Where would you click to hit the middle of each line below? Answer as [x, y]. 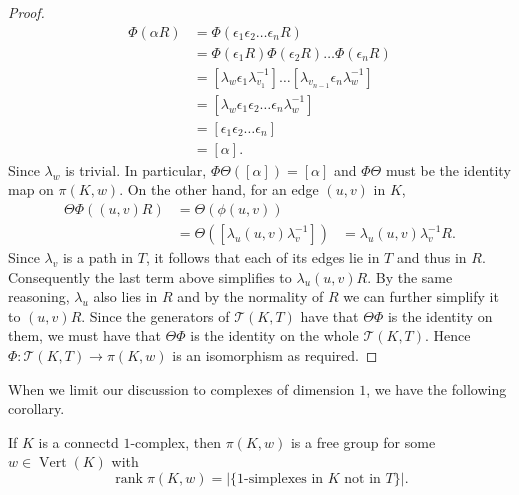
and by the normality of [250, 296]
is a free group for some [363, 441]
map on [31, 189]
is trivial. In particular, [136, 169]
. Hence [448, 335]
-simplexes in [284, 478]
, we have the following [436, 388]
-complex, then [176, 441]
